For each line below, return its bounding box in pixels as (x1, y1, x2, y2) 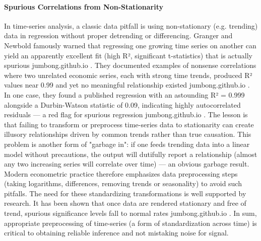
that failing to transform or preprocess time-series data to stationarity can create (4, 119, 254, 129)
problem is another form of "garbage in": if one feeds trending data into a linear (4, 138, 250, 149)
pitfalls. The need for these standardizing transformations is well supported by (4, 188, 246, 198)
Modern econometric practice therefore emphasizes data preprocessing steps (4, 168, 238, 179)
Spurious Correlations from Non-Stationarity (4, 1, 164, 12)
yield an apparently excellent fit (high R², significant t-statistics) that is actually (4, 50, 252, 60)
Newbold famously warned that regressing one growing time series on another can (4, 40, 256, 50)
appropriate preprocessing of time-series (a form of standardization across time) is (4, 217, 257, 228)
